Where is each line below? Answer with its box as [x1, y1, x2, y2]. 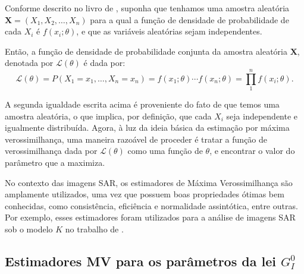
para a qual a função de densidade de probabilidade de [90, 13, 289, 26]
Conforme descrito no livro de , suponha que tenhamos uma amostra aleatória [5, 2, 290, 14]
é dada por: [83, 56, 126, 69]
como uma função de [127, 144, 203, 157]
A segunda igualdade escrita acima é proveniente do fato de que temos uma [5, 98, 280, 111]
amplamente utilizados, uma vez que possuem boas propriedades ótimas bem [5, 188, 284, 200]
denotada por [5, 56, 54, 69]
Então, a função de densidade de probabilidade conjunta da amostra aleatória [5, 45, 287, 57]
